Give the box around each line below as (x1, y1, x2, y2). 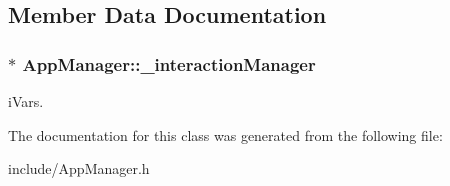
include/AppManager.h (8, 158, 150, 179)
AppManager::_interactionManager (22, 51, 316, 76)
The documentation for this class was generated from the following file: (8, 124, 443, 145)
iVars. (8, 91, 44, 111)
